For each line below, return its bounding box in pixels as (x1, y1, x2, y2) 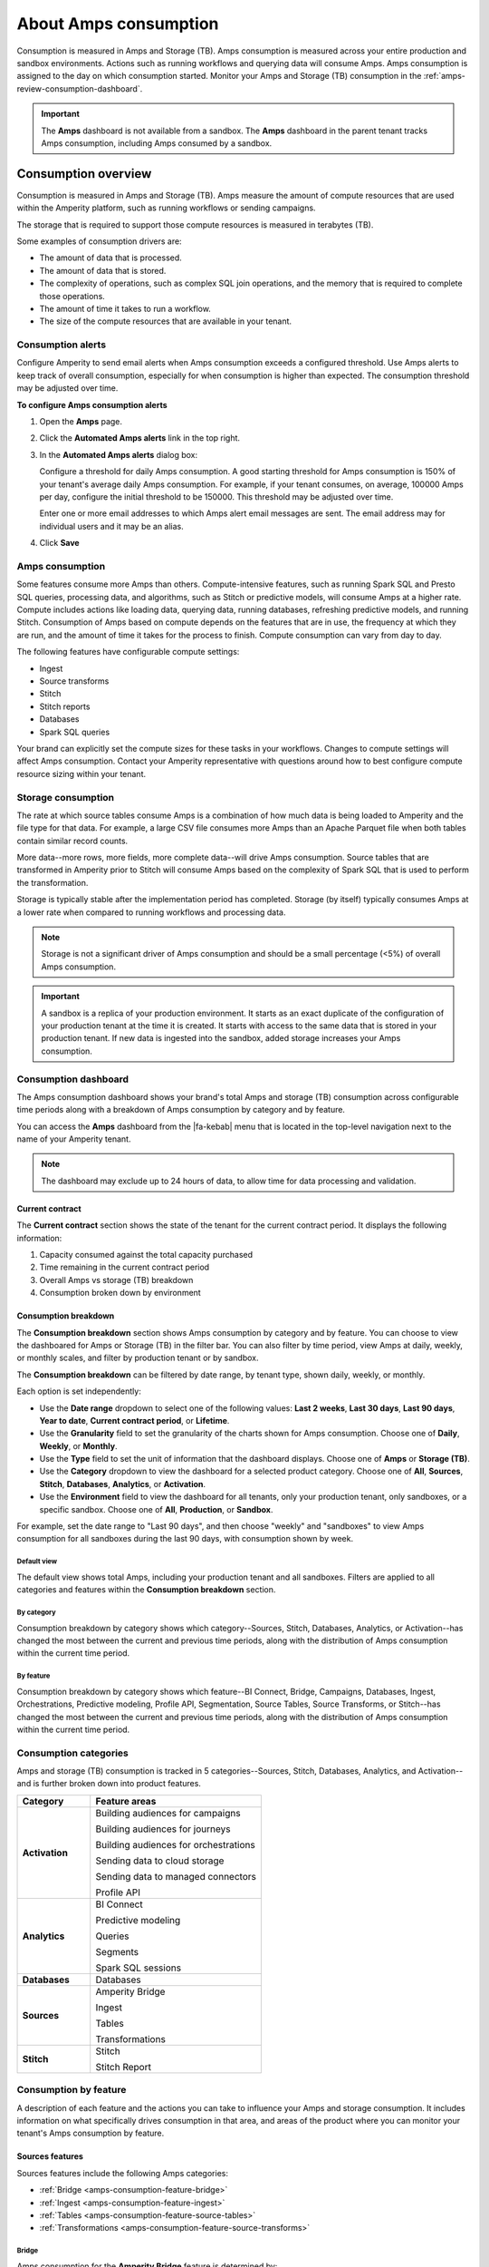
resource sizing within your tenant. (16, 768, 147, 779)
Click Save (39, 538, 81, 549)
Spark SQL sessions (95, 1961, 181, 1974)
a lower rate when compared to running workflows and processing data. (16, 907, 286, 918)
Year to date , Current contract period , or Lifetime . (39, 1415, 230, 1425)
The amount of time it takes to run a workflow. (39, 303, 212, 314)
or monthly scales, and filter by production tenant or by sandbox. (16, 1352, 259, 1364)
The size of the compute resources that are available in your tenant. (39, 316, 292, 326)
